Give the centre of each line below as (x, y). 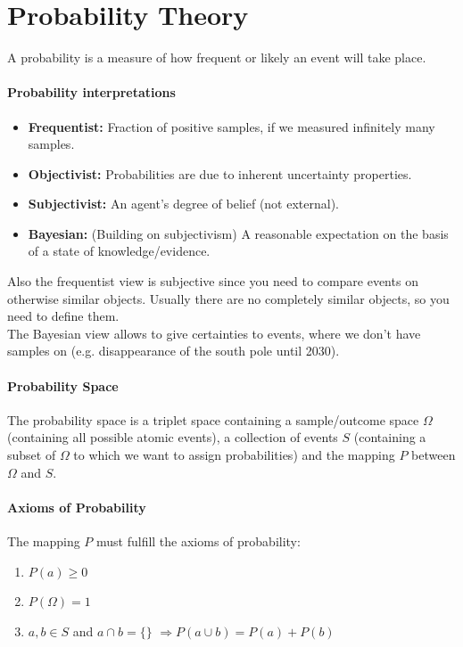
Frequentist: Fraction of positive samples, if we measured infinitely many (231, 126)
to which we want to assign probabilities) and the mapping (234, 455)
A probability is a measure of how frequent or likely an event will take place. (217, 57)
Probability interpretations (91, 92)
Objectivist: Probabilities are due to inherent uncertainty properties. (220, 173)
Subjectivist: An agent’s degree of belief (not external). (184, 204)
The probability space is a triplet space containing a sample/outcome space (213, 419)
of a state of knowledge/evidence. (119, 251)
